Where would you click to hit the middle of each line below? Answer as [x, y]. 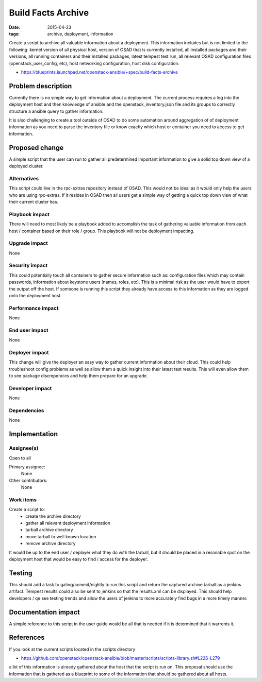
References [27, 638]
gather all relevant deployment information [68, 523]
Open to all [20, 458]
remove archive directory [50, 544]
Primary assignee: [27, 467]
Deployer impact [29, 352]
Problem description [41, 86]
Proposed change [36, 147]
